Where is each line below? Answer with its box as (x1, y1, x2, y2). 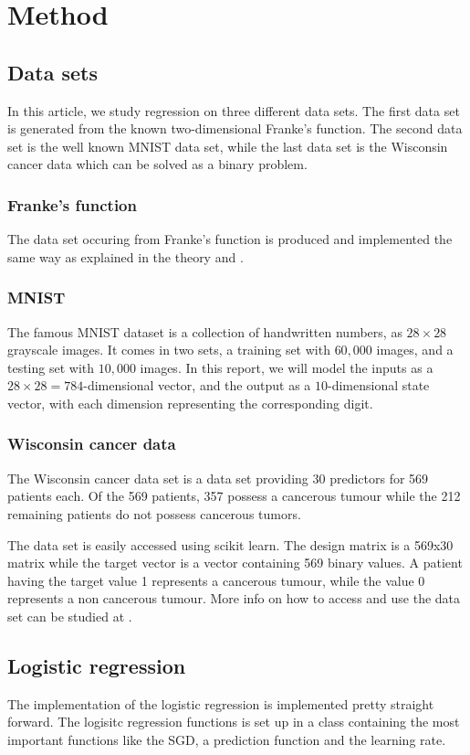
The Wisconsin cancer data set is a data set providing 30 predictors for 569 (7, 468, 429, 487)
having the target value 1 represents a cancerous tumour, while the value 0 (7, 570, 425, 590)
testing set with (7, 357, 95, 377)
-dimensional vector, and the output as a (83, 376, 311, 395)
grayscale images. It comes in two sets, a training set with (7, 340, 330, 359)
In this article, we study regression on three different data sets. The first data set (7, 101, 460, 120)
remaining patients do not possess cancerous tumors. (7, 504, 301, 523)
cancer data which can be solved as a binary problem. (7, 154, 308, 174)
